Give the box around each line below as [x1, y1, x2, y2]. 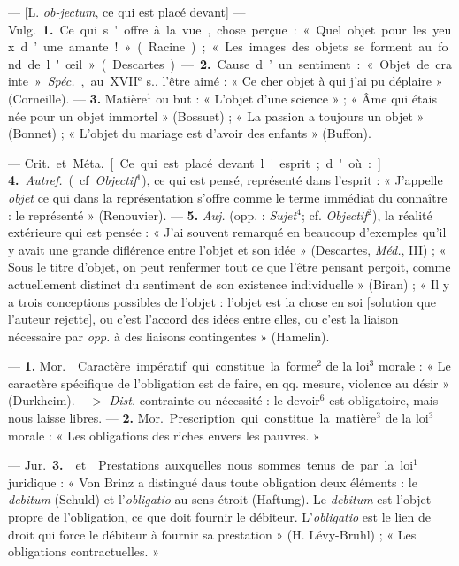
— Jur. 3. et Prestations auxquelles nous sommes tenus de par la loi [8, 455, 414, 474]
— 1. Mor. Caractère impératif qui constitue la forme [8, 356, 317, 375]
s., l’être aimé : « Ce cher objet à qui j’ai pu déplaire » [146, 72, 443, 90]
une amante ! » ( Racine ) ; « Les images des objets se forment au [43, 37, 432, 56]
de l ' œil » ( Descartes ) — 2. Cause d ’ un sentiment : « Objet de [27, 54, 430, 73]
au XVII [90, 72, 138, 90]
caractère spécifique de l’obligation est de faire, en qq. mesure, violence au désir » [8, 373, 450, 392]
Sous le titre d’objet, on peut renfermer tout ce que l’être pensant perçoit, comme [8, 257, 451, 276]
